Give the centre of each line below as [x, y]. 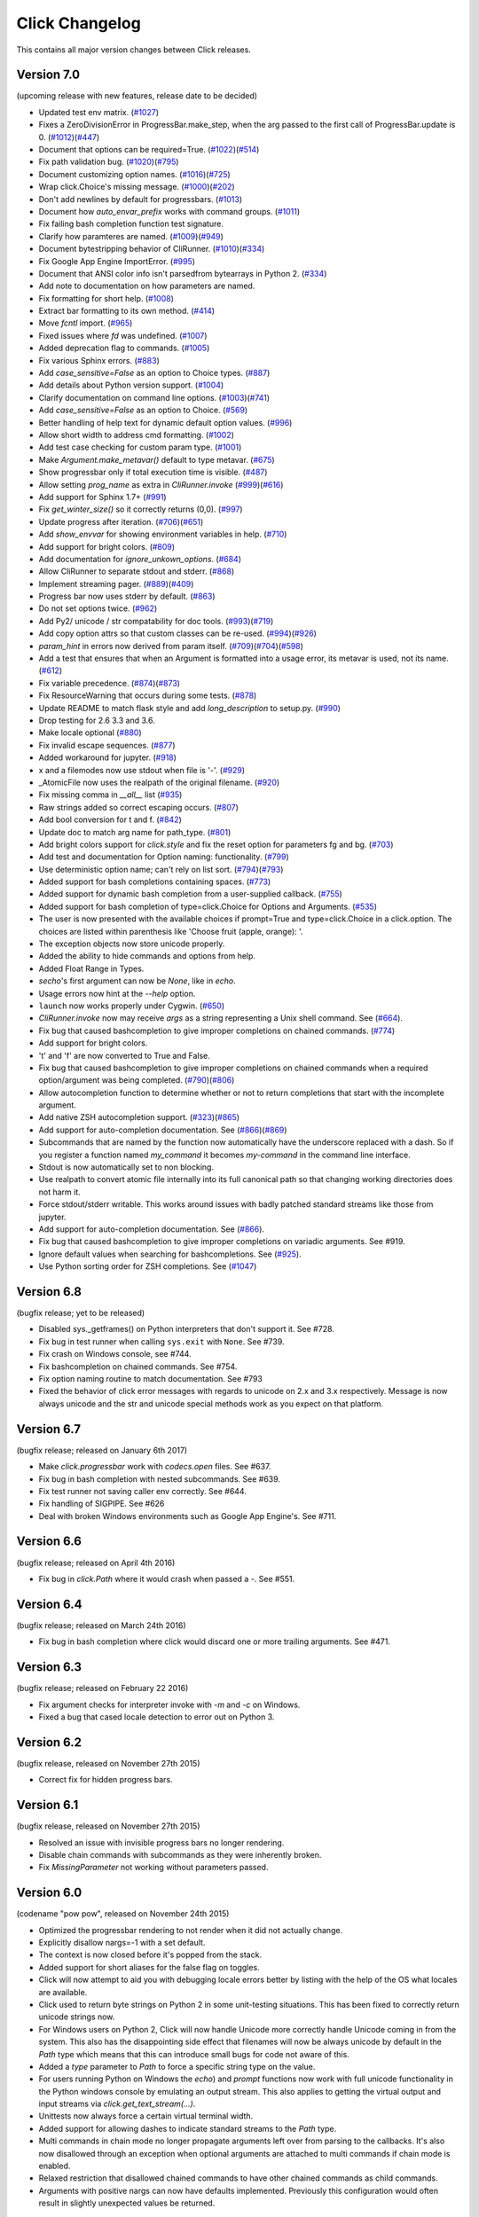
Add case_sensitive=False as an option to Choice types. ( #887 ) [154, 373]
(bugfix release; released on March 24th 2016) [101, 1625]
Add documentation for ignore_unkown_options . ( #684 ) [140, 559]
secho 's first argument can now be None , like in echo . [137, 981]
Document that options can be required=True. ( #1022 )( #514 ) [149, 150]
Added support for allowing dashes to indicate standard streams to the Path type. [188, 2128]
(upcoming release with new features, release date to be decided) [137, 96]
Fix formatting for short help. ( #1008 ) [106, 298]
